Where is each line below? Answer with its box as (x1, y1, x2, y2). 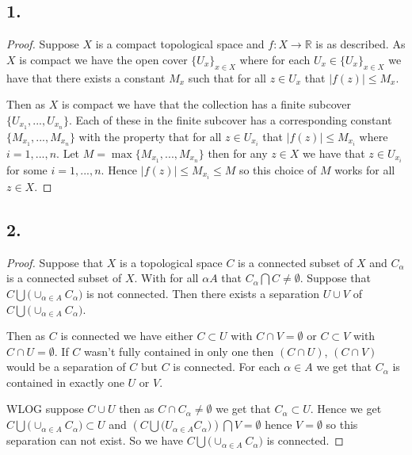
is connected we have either (60, 327, 193, 344)
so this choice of (238, 161, 317, 178)
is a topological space (120, 254, 223, 270)
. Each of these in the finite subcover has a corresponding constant (68, 111, 392, 128)
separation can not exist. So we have (6, 432, 184, 449)
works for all (334, 161, 395, 178)
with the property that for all (78, 128, 222, 144)
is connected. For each (173, 358, 280, 375)
